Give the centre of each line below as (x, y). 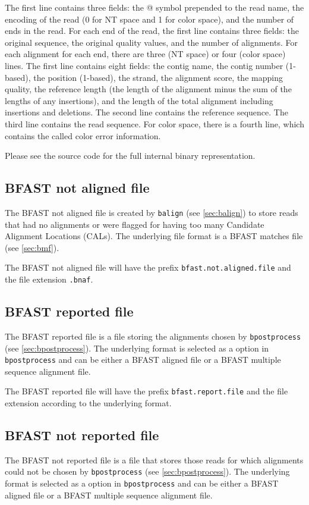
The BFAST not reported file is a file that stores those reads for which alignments (154, 459)
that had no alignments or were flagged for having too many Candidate (135, 224)
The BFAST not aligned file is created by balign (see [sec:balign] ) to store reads (152, 212)
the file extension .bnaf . (49, 279)
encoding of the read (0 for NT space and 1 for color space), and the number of (149, 19)
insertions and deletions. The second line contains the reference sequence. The (146, 112)
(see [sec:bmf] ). (32, 247)
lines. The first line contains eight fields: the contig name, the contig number (144, 65)
